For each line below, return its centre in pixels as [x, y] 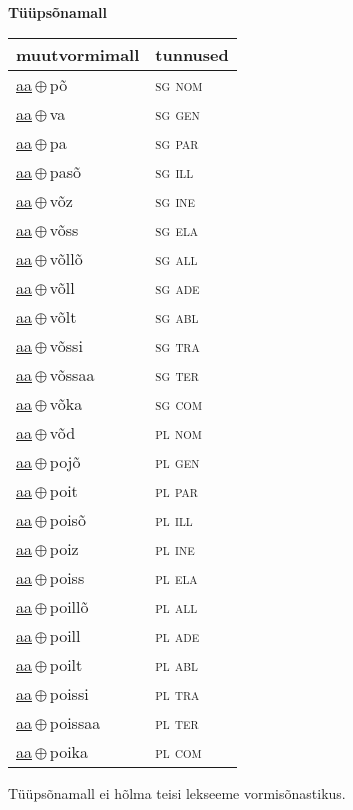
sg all [176, 259]
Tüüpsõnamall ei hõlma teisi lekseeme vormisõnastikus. [177, 793]
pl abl [176, 665]
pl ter [177, 723]
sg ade [177, 288]
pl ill [174, 520]
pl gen [177, 462]
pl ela [176, 578]
